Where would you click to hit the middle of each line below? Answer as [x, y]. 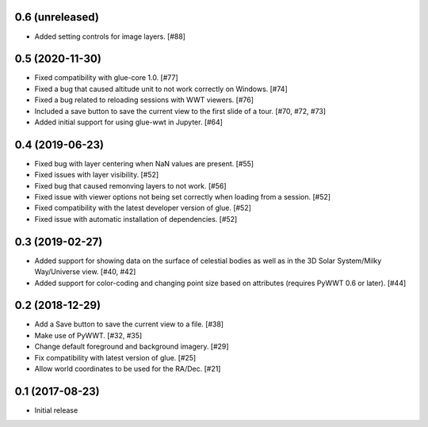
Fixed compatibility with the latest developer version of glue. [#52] [143, 208]
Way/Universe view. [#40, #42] [85, 272]
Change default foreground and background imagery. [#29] [132, 347]
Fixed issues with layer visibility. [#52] [97, 175]
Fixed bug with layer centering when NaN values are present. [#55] [144, 163]
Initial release [56, 410]
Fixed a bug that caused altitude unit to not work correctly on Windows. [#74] [161, 89]
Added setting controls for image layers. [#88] [110, 36]
